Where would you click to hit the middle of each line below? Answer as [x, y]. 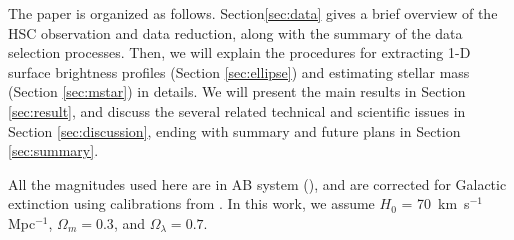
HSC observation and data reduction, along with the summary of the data [235, 32]
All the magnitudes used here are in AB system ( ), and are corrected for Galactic [257, 183]
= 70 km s [435, 203]
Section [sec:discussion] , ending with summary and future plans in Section [234, 130]
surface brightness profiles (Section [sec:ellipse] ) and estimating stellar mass [239, 71]
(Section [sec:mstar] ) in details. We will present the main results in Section [237, 91]
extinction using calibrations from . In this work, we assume [191, 203]
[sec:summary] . [53, 150]
